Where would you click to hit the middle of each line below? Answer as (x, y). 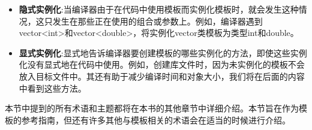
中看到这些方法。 (52, 88)
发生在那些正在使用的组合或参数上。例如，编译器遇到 (157, 21)
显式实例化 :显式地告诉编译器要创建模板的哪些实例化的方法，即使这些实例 (163, 52)
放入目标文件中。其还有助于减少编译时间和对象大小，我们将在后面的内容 (162, 76)
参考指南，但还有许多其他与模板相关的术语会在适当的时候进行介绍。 (156, 120)
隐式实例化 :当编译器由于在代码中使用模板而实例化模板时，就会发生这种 (159, 9)
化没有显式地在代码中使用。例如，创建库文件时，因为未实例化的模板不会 (162, 64)
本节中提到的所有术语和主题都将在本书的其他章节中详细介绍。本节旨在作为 (152, 108)
